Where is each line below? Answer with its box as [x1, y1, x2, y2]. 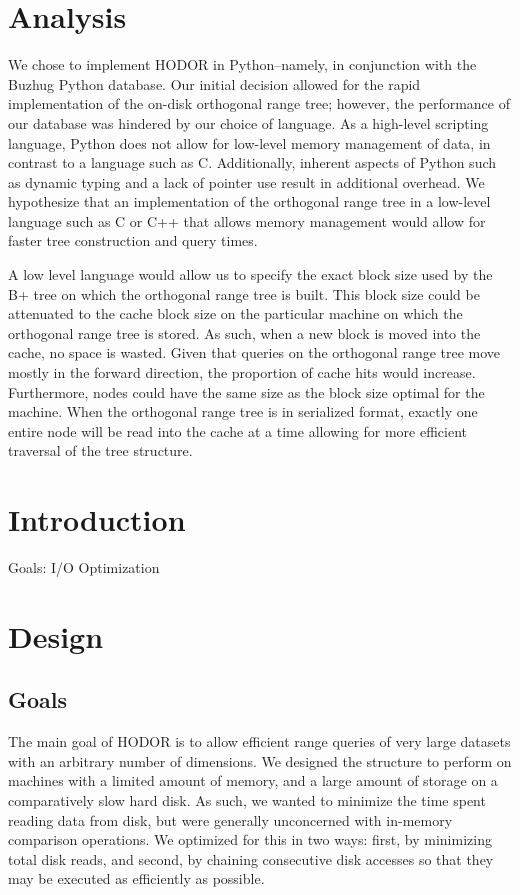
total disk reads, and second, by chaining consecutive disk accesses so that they [8, 848, 494, 869]
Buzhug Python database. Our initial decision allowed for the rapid [8, 73, 421, 94]
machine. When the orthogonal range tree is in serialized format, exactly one [8, 401, 478, 422]
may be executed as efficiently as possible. [8, 868, 265, 889]
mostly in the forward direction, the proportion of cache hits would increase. [8, 362, 476, 383]
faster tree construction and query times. [8, 230, 258, 251]
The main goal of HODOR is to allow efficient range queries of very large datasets [8, 731, 511, 752]
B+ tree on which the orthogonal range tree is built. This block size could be [8, 283, 480, 304]
